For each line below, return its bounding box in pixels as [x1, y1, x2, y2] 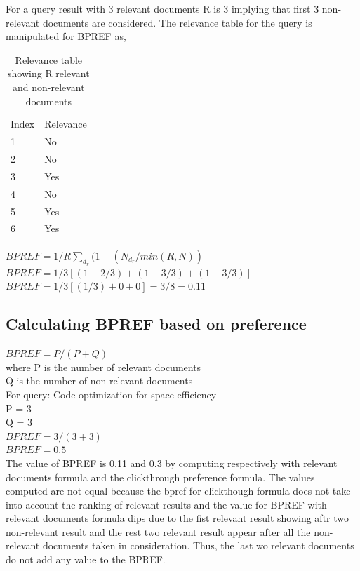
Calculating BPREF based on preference [6, 313, 307, 335]
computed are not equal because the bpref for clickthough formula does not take [6, 483, 351, 498]
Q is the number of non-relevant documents [6, 373, 193, 388]
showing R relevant [8, 66, 90, 81]
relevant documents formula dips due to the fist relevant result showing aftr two [6, 511, 349, 525]
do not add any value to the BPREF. [6, 552, 166, 567]
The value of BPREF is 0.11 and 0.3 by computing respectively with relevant [6, 455, 338, 470]
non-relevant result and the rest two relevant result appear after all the [6, 524, 311, 539]
